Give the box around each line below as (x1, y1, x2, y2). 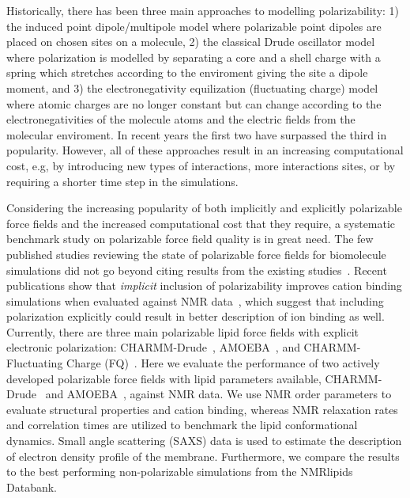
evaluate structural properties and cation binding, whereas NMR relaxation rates (6, 401, 398, 417)
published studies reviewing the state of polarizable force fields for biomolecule (6, 245, 386, 262)
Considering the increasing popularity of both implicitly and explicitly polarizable (6, 200, 402, 216)
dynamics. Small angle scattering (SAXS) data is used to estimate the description (6, 432, 402, 449)
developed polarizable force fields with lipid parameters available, (6, 370, 322, 386)
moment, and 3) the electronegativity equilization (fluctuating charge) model (6, 79, 378, 96)
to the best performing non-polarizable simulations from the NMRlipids (6, 463, 353, 480)
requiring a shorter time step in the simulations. (6, 173, 239, 189)
